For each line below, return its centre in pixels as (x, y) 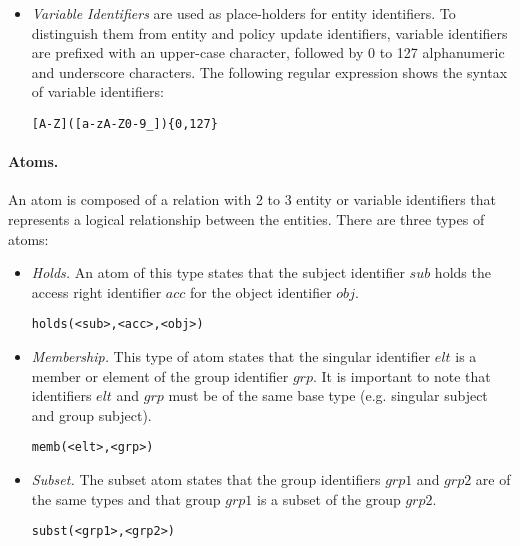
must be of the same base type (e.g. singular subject (328, 395)
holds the (462, 272)
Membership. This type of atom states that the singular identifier (231, 356)
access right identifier (96, 291)
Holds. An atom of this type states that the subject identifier (218, 272)
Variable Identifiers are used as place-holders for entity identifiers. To (243, 13)
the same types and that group (126, 498)
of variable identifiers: (97, 91)
